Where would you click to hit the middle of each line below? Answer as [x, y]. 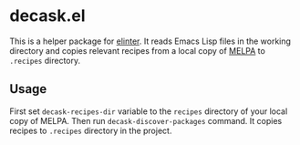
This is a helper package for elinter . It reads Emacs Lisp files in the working [150, 41]
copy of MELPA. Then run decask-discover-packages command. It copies [146, 120]
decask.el [47, 16]
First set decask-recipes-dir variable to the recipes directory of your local [149, 111]
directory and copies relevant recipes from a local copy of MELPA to [138, 50]
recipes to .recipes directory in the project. [91, 130]
